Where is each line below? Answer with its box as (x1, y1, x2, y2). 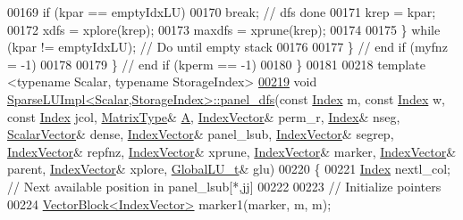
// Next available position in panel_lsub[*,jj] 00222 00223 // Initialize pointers (7, 176, 442, 195)
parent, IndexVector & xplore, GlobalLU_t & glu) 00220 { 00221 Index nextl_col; (7, 159, 450, 178)
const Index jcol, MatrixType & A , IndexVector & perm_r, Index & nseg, (7, 107, 400, 126)
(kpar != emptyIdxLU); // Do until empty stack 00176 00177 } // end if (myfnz (7, 37, 448, 56)
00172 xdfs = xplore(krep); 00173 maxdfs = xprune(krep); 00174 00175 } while (7, 20, 441, 38)
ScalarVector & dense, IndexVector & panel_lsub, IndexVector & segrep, (7, 125, 394, 143)
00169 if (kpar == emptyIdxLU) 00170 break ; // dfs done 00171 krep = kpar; (7, 3, 436, 20)
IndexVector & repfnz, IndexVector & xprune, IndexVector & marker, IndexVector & (7, 142, 457, 160)
